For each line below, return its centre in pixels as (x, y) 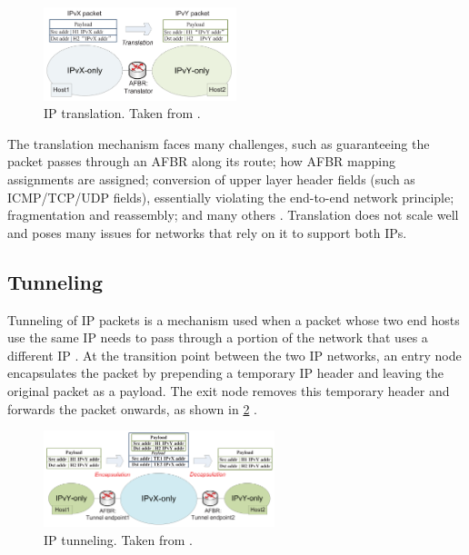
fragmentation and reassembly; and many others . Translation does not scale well (233, 215)
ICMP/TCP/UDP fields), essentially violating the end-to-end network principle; (231, 197)
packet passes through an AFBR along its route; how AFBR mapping (201, 161)
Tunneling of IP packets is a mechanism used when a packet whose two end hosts (234, 319)
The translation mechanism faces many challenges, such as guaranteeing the (219, 143)
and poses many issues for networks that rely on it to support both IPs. (207, 232)
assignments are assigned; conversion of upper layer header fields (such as (211, 178)
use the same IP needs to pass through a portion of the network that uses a (218, 337)
